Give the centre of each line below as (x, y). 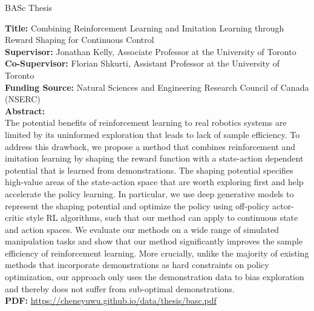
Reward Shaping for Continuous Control (80, 40)
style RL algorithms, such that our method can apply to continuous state (162, 218)
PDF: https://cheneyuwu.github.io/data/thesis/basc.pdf (111, 300)
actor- (283, 205)
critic (15, 218)
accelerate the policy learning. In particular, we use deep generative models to (149, 193)
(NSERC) (23, 99)
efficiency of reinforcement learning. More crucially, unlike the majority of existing (157, 253)
